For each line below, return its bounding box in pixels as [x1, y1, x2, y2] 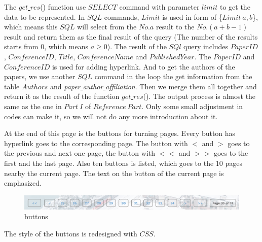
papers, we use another [4, 71, 76, 82]
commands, [104, 11, 139, 22]
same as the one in [4, 100, 62, 111]
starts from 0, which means [4, 41, 88, 52]
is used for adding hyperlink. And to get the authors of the [52, 61, 235, 72]
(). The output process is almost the [143, 91, 256, 101]
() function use [40, 2, 86, 12]
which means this [4, 21, 58, 32]
